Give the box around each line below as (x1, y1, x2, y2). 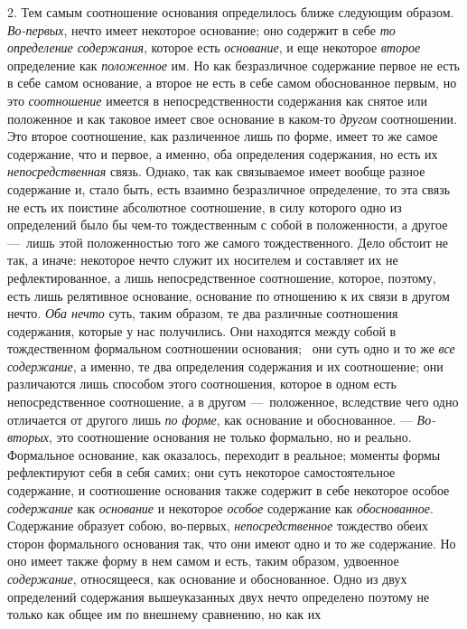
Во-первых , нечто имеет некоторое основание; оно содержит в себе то (7, 20, 396, 39)
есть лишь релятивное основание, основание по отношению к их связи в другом (7, 286, 450, 305)
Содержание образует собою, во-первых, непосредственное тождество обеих (7, 516, 429, 535)
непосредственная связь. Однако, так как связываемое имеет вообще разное (7, 162, 425, 181)
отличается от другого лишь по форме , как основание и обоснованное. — (7, 409, 413, 428)
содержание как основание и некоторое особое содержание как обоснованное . (7, 498, 434, 517)
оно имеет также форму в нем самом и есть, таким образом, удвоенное (7, 551, 399, 570)
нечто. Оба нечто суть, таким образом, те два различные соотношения (7, 304, 398, 323)
